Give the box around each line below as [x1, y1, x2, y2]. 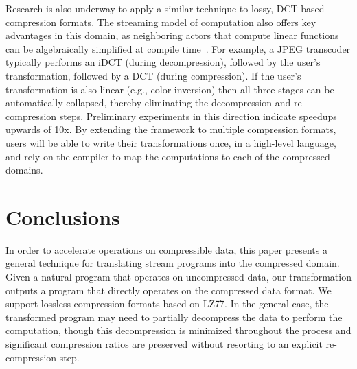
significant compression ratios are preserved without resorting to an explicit [5, 337, 323, 350]
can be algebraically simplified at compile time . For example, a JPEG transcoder [5, 41, 351, 56]
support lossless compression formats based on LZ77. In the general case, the [5, 296, 329, 311]
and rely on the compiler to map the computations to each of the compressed [5, 149, 330, 163]
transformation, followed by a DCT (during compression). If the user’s [5, 68, 301, 82]
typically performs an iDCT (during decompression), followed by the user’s [5, 55, 321, 69]
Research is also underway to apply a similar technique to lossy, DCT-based [5, 1, 325, 15]
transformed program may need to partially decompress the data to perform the [5, 309, 343, 324]
